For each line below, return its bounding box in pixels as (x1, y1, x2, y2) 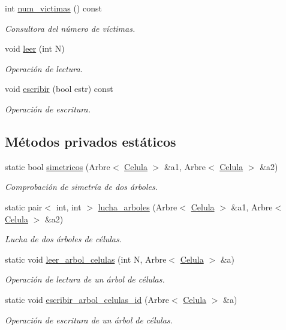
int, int (56, 200, 82, 213)
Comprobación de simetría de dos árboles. (5, 180, 158, 193)
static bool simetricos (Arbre (5, 160, 110, 173)
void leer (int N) (5, 42, 65, 55)
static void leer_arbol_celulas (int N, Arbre (5, 252, 167, 265)
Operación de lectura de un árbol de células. (5, 273, 165, 286)
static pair (5, 200, 43, 213)
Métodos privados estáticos (5, 132, 176, 150)
